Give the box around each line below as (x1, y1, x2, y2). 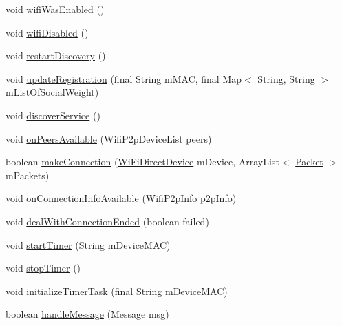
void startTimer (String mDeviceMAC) (6, 237, 171, 252)
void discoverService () (6, 108, 100, 122)
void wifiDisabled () (6, 25, 89, 39)
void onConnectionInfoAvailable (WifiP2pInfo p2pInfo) (6, 191, 237, 205)
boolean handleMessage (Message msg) (6, 307, 169, 321)
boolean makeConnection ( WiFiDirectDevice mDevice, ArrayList (6, 154, 279, 169)
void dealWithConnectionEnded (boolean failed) (6, 214, 209, 228)
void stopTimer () (6, 261, 81, 275)
